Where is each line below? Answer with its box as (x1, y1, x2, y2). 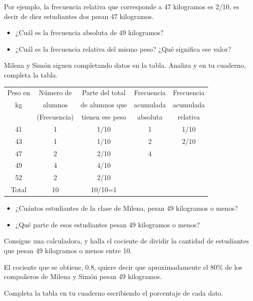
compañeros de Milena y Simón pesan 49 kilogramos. (4, 271, 162, 281)
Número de (39, 87, 72, 98)
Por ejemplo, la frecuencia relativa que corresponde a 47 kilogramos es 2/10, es (4, 1, 239, 11)
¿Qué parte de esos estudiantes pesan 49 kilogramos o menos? (15, 219, 200, 229)
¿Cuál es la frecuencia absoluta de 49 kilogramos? (15, 27, 164, 38)
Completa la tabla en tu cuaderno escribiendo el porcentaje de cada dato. (4, 287, 223, 298)
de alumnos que (80, 100, 127, 110)
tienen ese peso (81, 112, 126, 121)
